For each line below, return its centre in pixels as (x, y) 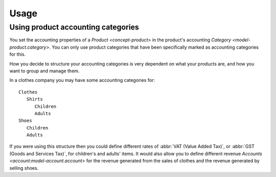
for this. (18, 54)
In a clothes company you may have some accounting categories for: (82, 80)
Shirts (34, 99)
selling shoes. (24, 168)
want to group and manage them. (44, 71)
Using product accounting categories (74, 27)
